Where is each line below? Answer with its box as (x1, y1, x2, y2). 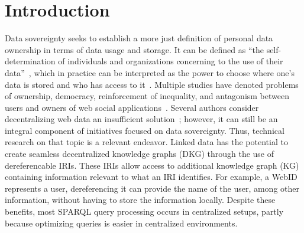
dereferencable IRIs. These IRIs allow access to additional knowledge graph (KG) (5, 159, 299, 171)
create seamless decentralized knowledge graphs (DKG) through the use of (5, 147, 274, 160)
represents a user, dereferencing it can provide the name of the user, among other (5, 182, 299, 194)
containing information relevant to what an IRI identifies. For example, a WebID (5, 170, 297, 183)
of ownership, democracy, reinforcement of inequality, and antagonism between (5, 90, 289, 102)
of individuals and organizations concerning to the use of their (58, 55, 283, 67)
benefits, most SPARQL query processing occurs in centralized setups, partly (5, 205, 284, 218)
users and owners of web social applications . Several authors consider (5, 101, 259, 113)
